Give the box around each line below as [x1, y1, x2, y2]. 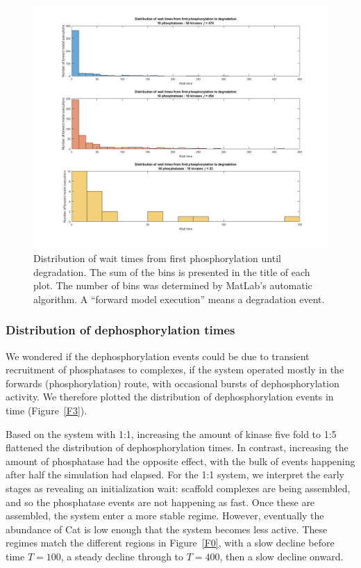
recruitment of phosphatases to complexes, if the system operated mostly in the [6, 362, 344, 377]
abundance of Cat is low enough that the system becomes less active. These [6, 521, 328, 536]
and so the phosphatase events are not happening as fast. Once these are [6, 494, 315, 509]
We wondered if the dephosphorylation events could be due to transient [6, 348, 310, 363]
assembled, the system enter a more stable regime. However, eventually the [6, 508, 324, 523]
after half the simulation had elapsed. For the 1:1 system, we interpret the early [6, 467, 344, 482]
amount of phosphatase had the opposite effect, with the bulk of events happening [6, 453, 355, 468]
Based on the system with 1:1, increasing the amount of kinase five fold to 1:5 [6, 426, 337, 441]
